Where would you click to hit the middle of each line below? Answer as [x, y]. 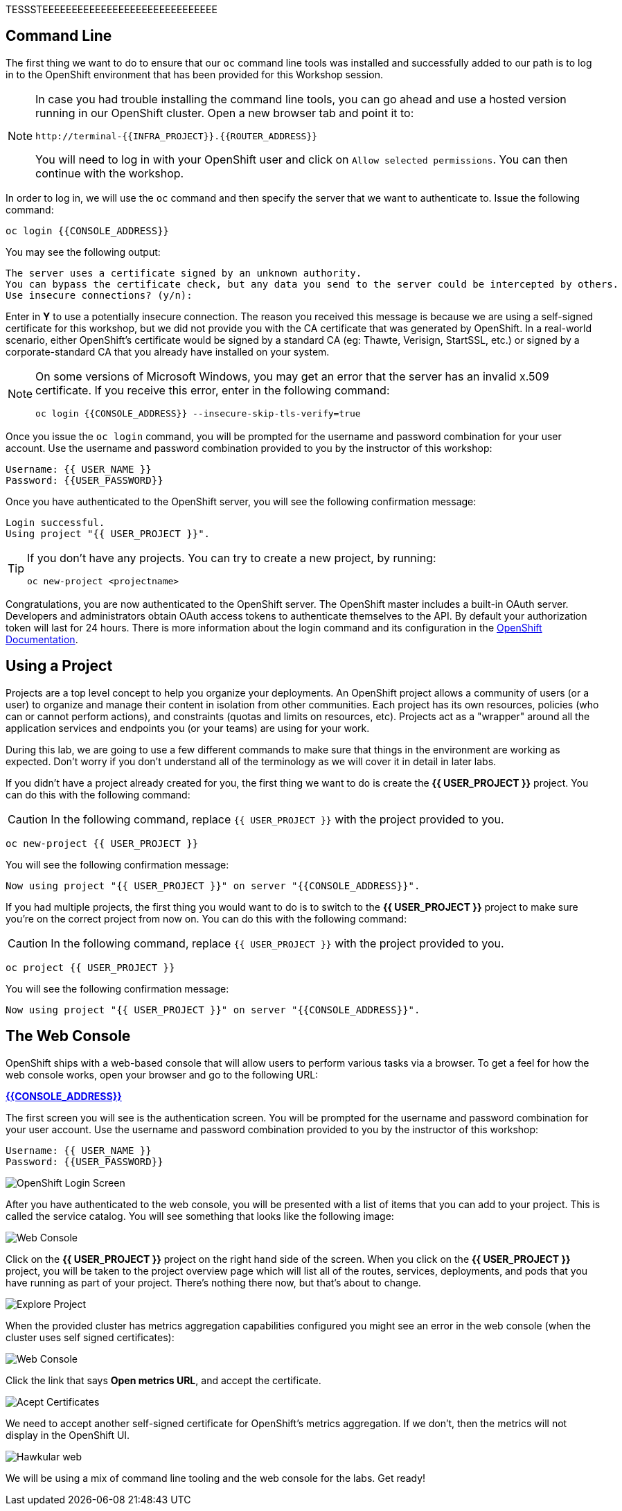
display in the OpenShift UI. [68, 1435]
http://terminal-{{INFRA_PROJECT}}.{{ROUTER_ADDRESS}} [177, 136]
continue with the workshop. [110, 173]
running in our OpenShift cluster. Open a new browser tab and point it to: [225, 113]
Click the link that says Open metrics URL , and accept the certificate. [163, 1380]
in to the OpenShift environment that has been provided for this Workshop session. [194, 74]
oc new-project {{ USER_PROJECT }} [102, 843]
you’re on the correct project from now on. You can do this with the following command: [206, 918]
